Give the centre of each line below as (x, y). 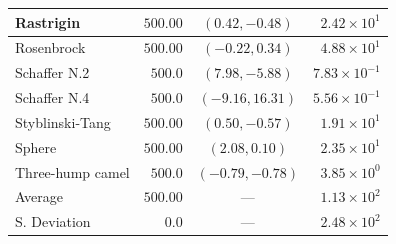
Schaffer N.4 (52, 97)
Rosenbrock (50, 47)
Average (39, 196)
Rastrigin (48, 21)
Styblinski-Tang (63, 121)
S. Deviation (53, 221)
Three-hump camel (72, 171)
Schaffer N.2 (52, 72)
